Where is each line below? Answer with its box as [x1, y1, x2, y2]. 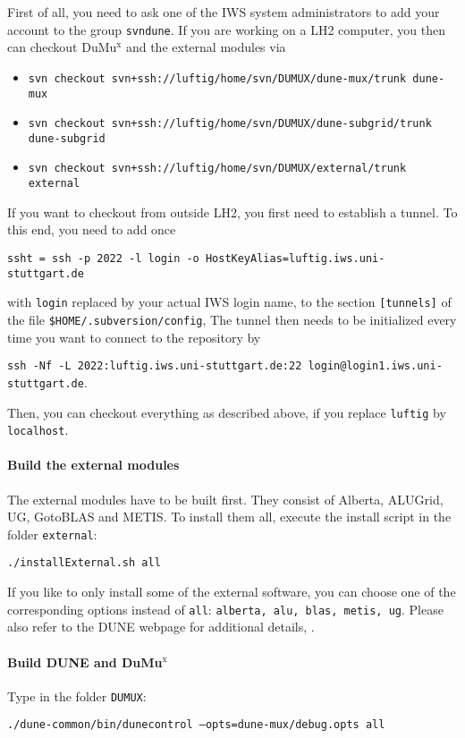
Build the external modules [7, 455, 180, 474]
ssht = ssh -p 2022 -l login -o [7, 251, 199, 265]
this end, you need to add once [7, 220, 176, 239]
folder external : [7, 524, 97, 543]
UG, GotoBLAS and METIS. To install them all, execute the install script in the [7, 507, 452, 526]
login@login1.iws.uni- [308, 360, 443, 373]
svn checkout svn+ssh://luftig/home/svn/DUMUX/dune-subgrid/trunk [28, 117, 432, 131]
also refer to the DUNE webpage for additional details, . [7, 617, 315, 636]
